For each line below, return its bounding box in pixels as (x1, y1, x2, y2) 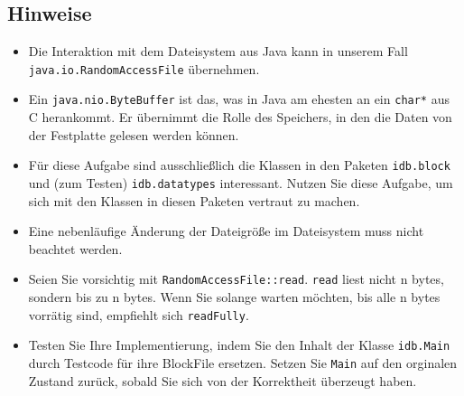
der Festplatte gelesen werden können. (28, 125, 239, 144)
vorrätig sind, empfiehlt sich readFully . (28, 305, 249, 324)
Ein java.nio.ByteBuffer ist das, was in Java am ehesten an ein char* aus (28, 90, 450, 108)
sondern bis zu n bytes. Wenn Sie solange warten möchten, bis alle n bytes (28, 288, 441, 306)
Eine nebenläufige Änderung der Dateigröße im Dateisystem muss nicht (28, 222, 424, 240)
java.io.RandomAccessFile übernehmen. (28, 59, 260, 78)
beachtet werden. (28, 239, 123, 258)
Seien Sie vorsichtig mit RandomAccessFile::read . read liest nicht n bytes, (28, 269, 444, 288)
